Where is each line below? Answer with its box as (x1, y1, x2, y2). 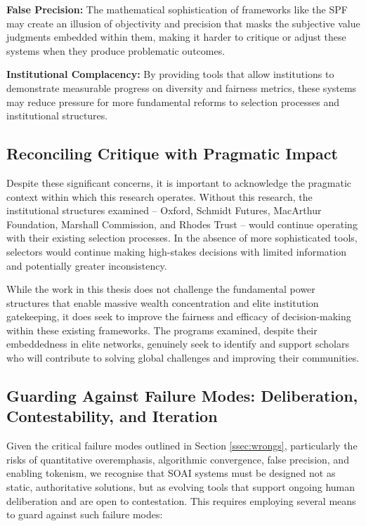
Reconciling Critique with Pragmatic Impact (6, 143, 338, 164)
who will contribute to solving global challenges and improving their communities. (6, 350, 360, 365)
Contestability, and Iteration (6, 405, 218, 427)
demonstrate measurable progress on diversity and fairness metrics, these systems (6, 80, 357, 95)
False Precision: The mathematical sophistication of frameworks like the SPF (6, 2, 348, 16)
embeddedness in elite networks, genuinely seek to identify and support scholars (6, 336, 349, 351)
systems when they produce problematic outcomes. (6, 43, 226, 58)
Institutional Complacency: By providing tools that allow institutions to (6, 67, 334, 81)
